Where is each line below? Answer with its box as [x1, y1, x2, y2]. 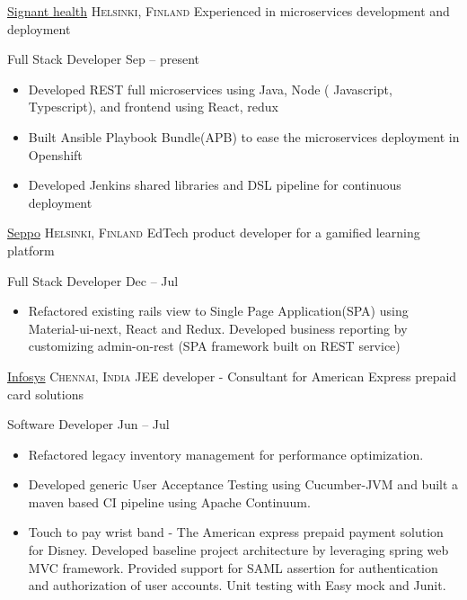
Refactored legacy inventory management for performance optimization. [28, 444, 424, 463]
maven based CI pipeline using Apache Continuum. [28, 492, 311, 511]
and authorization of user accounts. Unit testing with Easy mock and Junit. [28, 576, 446, 595]
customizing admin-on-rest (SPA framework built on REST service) [28, 336, 401, 355]
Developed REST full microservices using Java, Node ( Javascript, [28, 79, 392, 98]
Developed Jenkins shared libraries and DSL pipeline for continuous [28, 175, 401, 194]
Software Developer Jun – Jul [7, 415, 170, 434]
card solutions [7, 384, 84, 403]
